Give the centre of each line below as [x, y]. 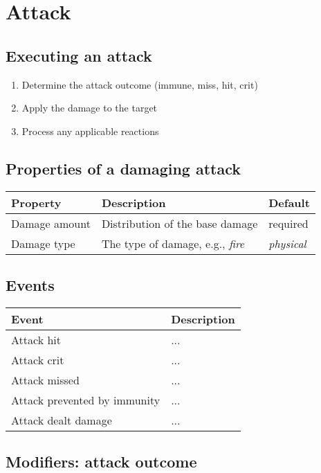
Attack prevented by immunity [86, 400]
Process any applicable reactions [90, 131]
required [288, 223]
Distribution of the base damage [180, 223]
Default [289, 202]
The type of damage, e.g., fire [173, 243]
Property [36, 202]
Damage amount [51, 223]
